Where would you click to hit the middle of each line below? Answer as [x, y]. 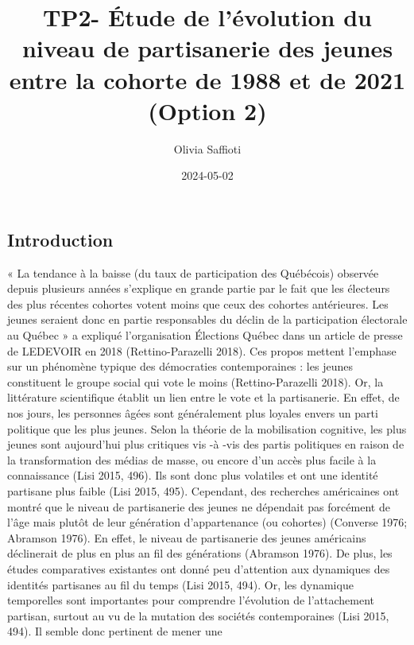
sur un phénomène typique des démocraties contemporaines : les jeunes [180, 366]
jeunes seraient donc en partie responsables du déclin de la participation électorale [207, 319]
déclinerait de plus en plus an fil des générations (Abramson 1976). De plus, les [200, 553]
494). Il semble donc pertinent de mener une [115, 631]
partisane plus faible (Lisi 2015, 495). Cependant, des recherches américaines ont [203, 491]
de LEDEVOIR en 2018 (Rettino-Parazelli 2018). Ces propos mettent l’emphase [202, 350]
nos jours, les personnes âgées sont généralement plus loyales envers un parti [193, 413]
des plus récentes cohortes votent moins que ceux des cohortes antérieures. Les [198, 303]
